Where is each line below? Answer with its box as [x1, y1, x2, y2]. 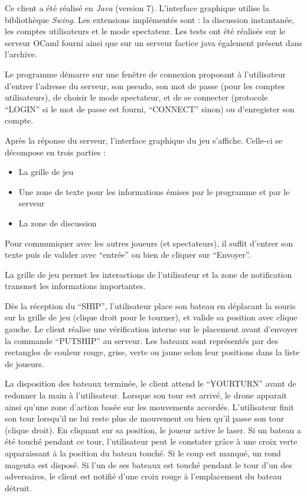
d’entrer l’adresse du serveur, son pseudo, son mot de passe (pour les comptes [5, 79, 285, 92]
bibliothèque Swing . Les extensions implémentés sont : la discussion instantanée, [5, 13, 295, 25]
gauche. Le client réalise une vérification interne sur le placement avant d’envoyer [5, 323, 298, 335]
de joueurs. [5, 357, 44, 369]
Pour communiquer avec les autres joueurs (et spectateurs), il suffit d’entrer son [5, 236, 293, 249]
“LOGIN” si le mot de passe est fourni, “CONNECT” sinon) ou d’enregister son [5, 102, 295, 115]
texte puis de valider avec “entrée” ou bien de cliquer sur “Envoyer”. [5, 248, 251, 261]
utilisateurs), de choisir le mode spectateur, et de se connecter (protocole [5, 91, 268, 103]
